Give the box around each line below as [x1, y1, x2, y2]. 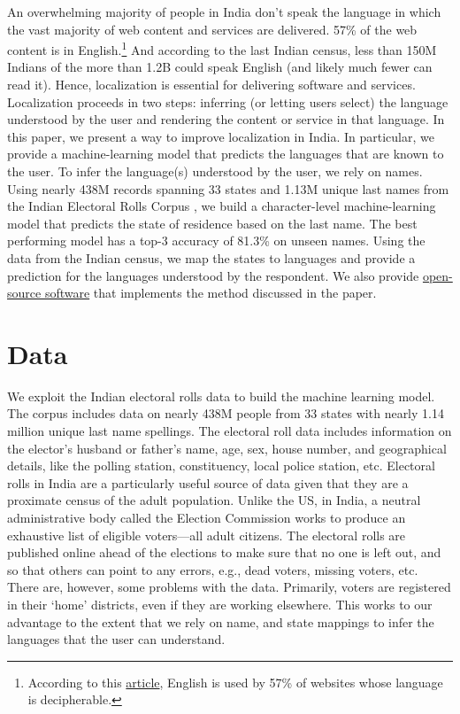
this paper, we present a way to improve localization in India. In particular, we [7, 127, 434, 145]
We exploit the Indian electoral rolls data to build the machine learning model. [7, 386, 435, 405]
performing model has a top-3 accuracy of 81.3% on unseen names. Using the [7, 231, 425, 250]
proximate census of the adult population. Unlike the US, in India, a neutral [7, 491, 421, 509]
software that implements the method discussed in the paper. [44, 283, 377, 302]
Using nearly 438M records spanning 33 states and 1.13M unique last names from [7, 179, 449, 198]
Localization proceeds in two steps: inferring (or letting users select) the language [7, 92, 448, 111]
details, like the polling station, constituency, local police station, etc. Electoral [7, 456, 435, 475]
